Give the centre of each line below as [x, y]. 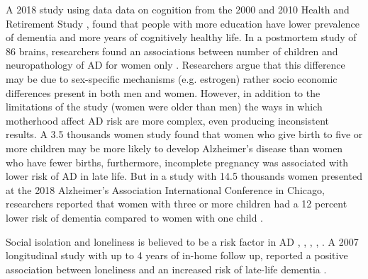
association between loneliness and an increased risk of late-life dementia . [166, 269]
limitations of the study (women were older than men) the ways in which [164, 107]
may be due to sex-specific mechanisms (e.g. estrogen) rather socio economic [172, 78]
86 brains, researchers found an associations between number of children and [172, 51]
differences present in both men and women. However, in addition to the [163, 92]
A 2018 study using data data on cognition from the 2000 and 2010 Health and [178, 9]
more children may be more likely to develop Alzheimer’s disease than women [174, 148]
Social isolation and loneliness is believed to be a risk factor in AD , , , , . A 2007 [182, 241]
